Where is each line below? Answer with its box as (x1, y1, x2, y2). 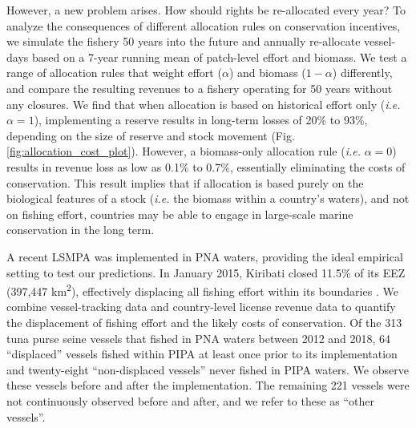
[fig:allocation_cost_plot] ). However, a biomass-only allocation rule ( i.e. (6, 143, 361, 159)
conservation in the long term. (6, 221, 155, 238)
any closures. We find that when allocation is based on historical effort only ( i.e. (6, 95, 401, 112)
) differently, (332, 64, 393, 81)
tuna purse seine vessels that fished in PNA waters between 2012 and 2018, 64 (6, 329, 391, 346)
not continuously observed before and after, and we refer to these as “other (6, 392, 375, 409)
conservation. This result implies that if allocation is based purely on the (6, 174, 364, 191)
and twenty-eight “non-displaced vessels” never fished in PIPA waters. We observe (6, 361, 409, 378)
